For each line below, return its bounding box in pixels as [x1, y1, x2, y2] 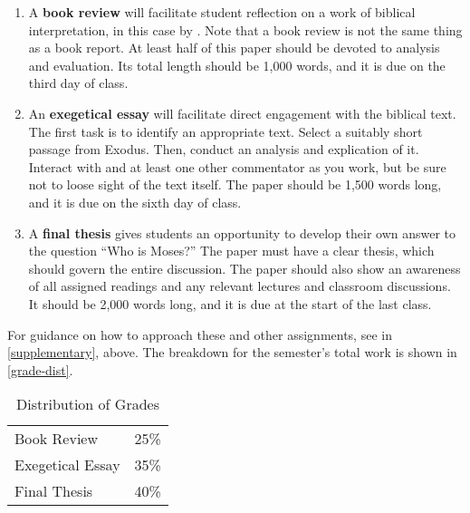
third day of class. [28, 73, 129, 92]
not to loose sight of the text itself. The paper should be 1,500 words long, [28, 175, 442, 194]
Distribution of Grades [15, 393, 159, 415]
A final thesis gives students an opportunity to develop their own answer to [28, 223, 456, 242]
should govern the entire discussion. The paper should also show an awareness [28, 258, 461, 277]
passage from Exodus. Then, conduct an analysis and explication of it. [28, 140, 419, 159]
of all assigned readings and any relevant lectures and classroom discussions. [28, 276, 451, 295]
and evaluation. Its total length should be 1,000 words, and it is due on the [28, 55, 446, 74]
